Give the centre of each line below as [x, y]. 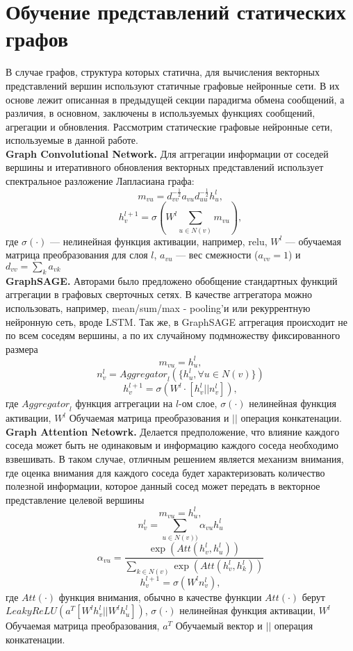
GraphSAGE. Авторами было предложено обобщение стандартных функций [172, 280]
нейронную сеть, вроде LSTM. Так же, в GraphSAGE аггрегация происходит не [176, 321]
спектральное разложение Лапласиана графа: [100, 181]
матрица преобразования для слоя [77, 255]
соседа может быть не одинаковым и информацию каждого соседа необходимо [172, 445]
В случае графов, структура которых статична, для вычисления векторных [163, 72]
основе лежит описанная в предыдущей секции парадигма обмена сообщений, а [175, 99]
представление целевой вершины [75, 499]
